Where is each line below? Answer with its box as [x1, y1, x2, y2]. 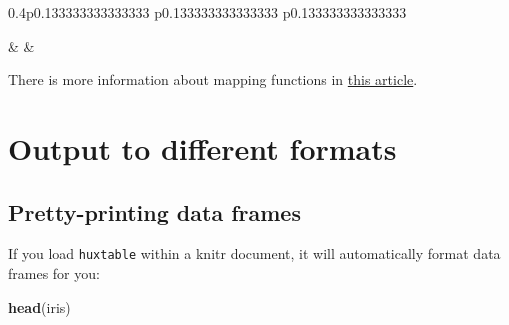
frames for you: [8, 263, 100, 284]
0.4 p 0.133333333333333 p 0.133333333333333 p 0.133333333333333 [8, 2, 407, 22]
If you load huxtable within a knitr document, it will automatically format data [8, 243, 501, 264]
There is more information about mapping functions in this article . [8, 69, 418, 90]
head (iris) [8, 296, 71, 317]
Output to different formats [8, 127, 397, 168]
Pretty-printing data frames [8, 196, 301, 227]
